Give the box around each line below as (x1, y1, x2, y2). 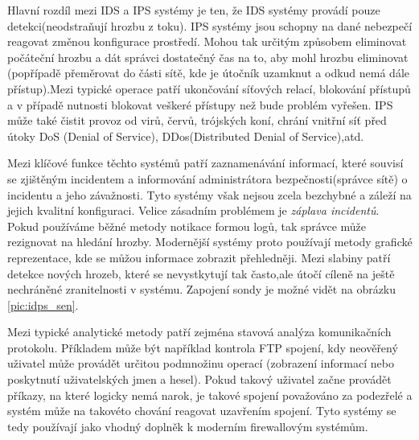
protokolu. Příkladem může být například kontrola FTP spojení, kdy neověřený (7, 339, 398, 356)
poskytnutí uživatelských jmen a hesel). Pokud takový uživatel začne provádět (7, 371, 392, 388)
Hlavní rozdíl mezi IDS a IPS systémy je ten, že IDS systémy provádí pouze (7, 2, 380, 18)
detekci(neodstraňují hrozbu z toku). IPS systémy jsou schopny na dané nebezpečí (7, 17, 413, 34)
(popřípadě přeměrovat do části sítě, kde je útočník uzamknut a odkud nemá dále (7, 64, 410, 81)
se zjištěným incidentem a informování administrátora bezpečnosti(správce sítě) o (7, 170, 408, 187)
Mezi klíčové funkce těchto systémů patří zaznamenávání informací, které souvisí (7, 154, 404, 171)
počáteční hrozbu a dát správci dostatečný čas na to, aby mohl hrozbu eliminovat (7, 48, 409, 65)
